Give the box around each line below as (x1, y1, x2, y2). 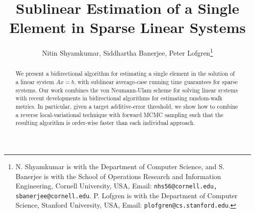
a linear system (15, 78, 54, 86)
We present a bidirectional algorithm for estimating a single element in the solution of (15, 69, 235, 78)
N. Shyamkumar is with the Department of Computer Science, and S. (15, 161, 225, 171)
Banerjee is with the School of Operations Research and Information (15, 171, 221, 181)
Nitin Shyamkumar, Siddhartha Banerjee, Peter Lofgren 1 (42, 46, 213, 58)
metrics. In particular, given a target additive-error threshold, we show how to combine (15, 102, 238, 110)
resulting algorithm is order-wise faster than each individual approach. (15, 119, 195, 127)
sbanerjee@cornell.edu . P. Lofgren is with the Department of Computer (15, 190, 238, 200)
